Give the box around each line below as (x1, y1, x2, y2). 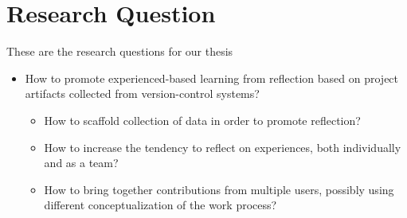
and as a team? (44, 154, 119, 171)
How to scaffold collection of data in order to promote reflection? (44, 111, 361, 128)
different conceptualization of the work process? (44, 197, 277, 213)
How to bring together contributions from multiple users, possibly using (44, 181, 394, 197)
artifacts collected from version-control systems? (25, 85, 260, 102)
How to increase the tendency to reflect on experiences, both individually (44, 138, 401, 155)
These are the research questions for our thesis (6, 43, 233, 60)
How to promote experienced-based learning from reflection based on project (25, 69, 399, 86)
